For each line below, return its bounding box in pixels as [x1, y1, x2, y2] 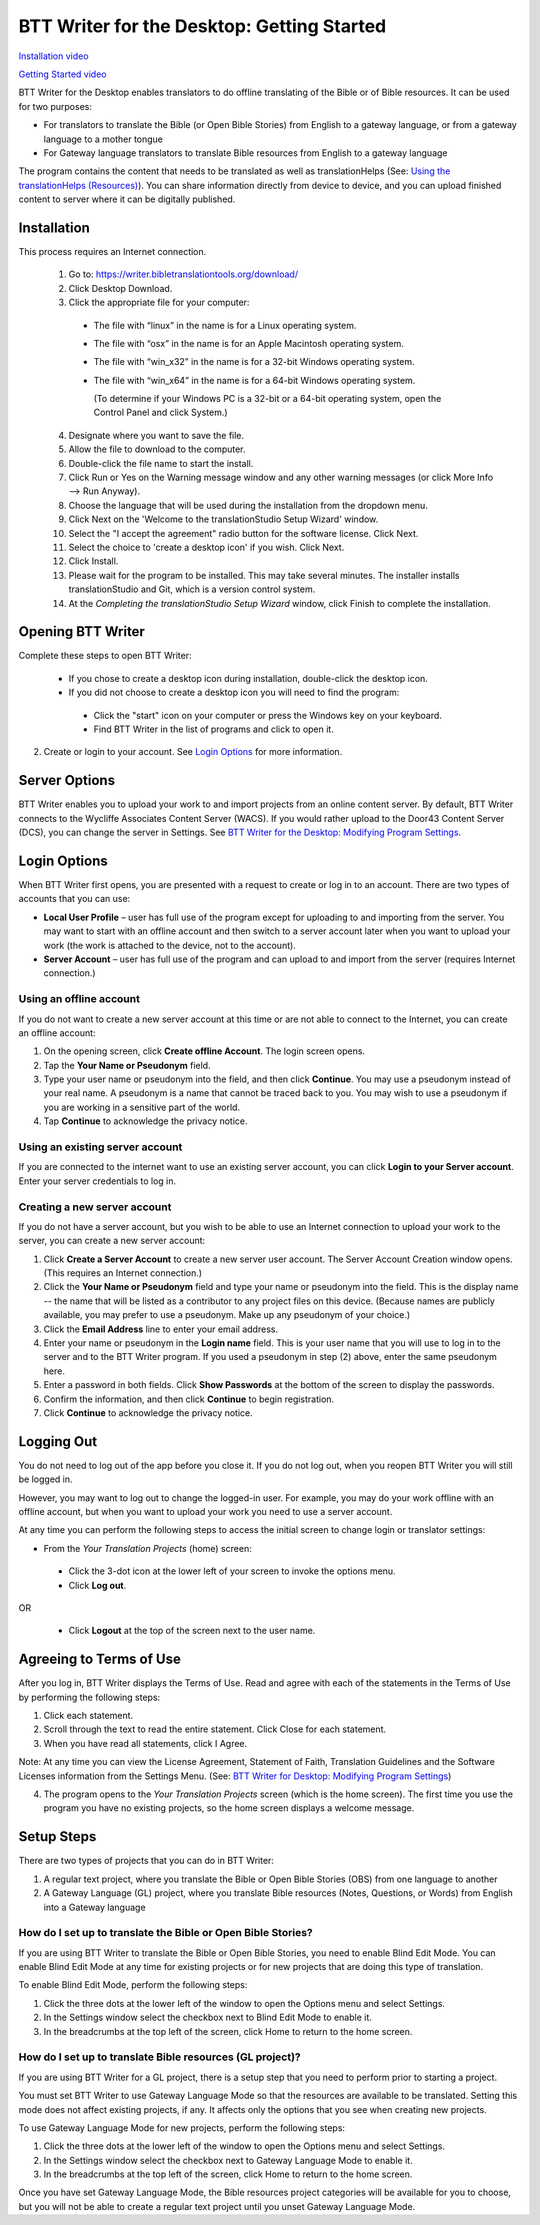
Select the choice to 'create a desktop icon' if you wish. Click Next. [68, 541, 345, 553]
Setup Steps [18, 1828, 97, 1845]
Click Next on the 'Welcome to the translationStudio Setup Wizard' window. [68, 513, 379, 525]
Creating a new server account [18, 1200, 172, 1214]
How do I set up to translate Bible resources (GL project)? [18, 2050, 302, 2064]
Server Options [18, 772, 115, 789]
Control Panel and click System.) [93, 406, 229, 419]
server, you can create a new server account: [18, 1235, 206, 1247]
